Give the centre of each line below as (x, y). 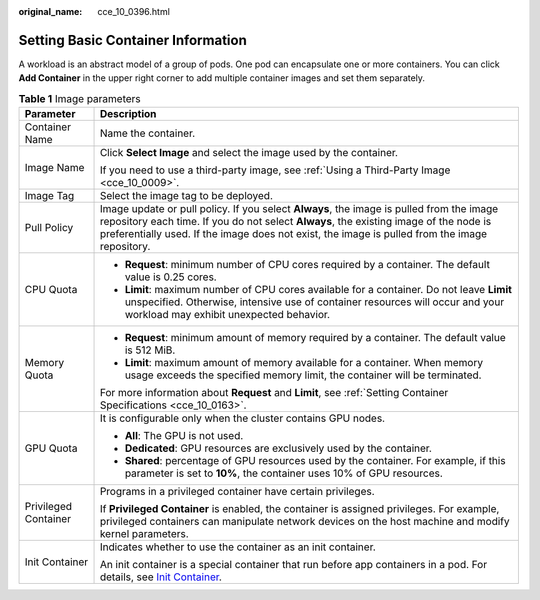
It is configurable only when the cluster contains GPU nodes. (242, 418)
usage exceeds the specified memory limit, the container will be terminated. (303, 375)
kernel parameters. (144, 534)
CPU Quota (51, 290)
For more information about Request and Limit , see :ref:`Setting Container (274, 393)
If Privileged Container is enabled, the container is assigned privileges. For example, (299, 509)
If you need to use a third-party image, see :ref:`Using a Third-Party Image (275, 170)
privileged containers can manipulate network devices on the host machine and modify (304, 522)
